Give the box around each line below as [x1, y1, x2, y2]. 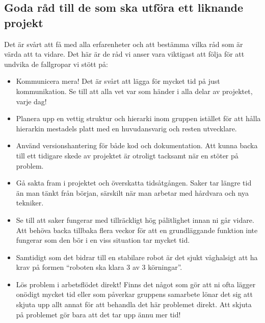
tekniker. [16, 197, 44, 208]
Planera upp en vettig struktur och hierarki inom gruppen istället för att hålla [16, 113, 261, 124]
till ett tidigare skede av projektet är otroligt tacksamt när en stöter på [16, 150, 238, 160]
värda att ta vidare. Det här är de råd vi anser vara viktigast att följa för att [4, 49, 245, 59]
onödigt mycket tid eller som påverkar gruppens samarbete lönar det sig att [16, 289, 253, 299]
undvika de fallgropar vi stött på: [4, 58, 108, 69]
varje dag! [16, 96, 47, 106]
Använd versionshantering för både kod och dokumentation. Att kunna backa [16, 140, 258, 151]
